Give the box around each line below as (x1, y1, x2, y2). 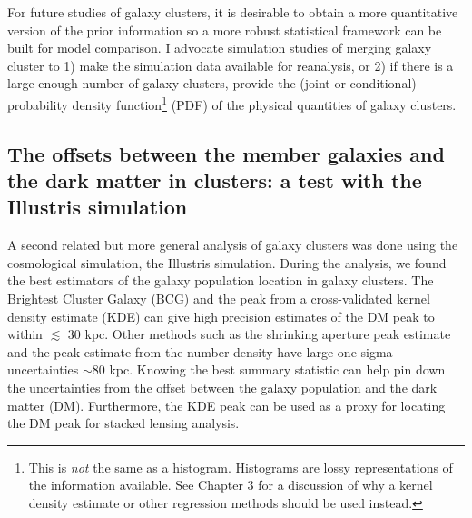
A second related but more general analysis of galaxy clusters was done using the (7, 235, 458, 254)
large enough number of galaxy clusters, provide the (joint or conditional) (7, 74, 417, 93)
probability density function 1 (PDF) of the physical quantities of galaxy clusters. (7, 92, 457, 114)
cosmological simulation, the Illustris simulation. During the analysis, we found (7, 253, 447, 272)
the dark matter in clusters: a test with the (7, 166, 422, 194)
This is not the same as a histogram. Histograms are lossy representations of (28, 457, 453, 476)
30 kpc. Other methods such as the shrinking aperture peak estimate (67, 324, 451, 344)
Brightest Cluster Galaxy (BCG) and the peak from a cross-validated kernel (7, 288, 430, 307)
